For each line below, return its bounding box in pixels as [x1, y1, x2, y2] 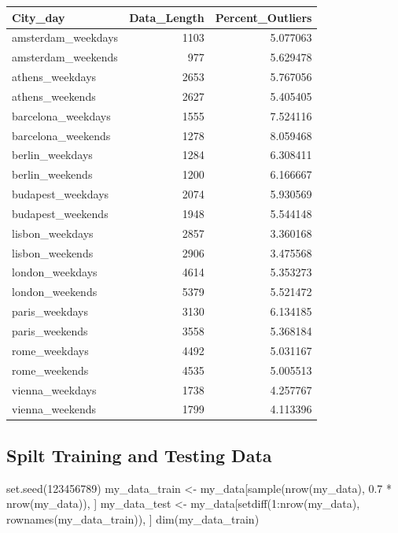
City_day [12, 9, 65, 25]
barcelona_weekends [12, 127, 111, 143]
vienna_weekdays [12, 381, 97, 398]
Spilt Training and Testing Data [6, 442, 272, 467]
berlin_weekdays [12, 146, 93, 163]
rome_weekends [12, 361, 89, 378]
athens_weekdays [12, 68, 97, 85]
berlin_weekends [12, 166, 93, 183]
